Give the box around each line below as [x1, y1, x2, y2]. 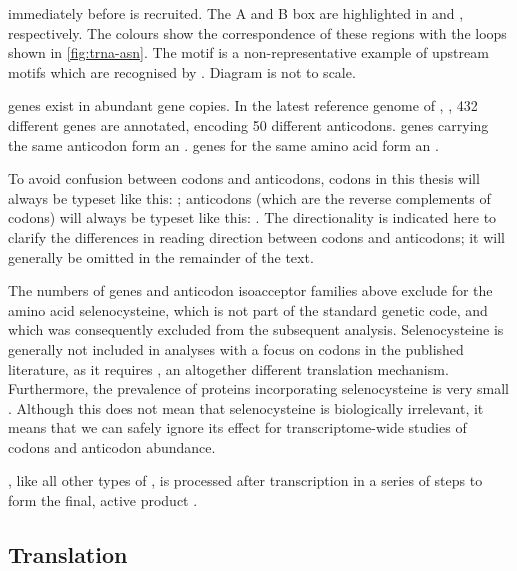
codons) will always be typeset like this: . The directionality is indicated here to [8, 207, 497, 228]
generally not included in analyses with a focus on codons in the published [8, 338, 464, 359]
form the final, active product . [8, 490, 198, 511]
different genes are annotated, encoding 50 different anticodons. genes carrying [8, 114, 489, 135]
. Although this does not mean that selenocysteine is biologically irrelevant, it [8, 397, 484, 418]
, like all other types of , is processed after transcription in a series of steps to [8, 470, 483, 491]
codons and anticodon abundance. [8, 436, 216, 457]
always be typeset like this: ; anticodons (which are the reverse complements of [8, 187, 491, 208]
